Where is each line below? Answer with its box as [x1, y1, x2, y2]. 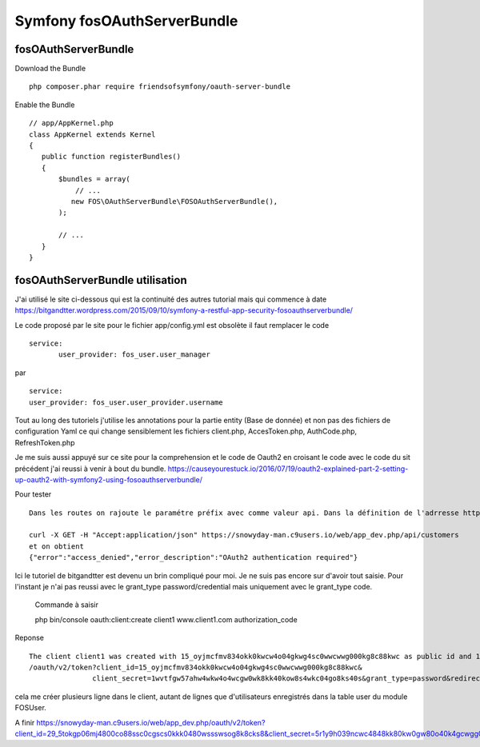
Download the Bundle [14, 64, 86, 74]
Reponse [14, 633, 44, 643]
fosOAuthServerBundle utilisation [14, 273, 187, 287]
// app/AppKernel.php [29, 118, 114, 128]
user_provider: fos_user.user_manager [58, 350, 211, 359]
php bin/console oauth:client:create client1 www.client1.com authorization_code [34, 614, 298, 624]
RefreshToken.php [14, 437, 75, 447]
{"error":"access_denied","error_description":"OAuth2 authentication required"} [29, 553, 358, 562]
